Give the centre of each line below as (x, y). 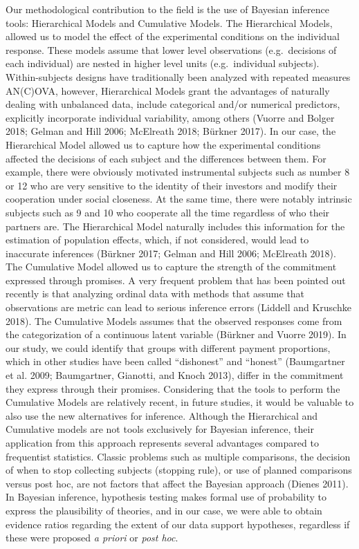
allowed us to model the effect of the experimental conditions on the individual (173, 36)
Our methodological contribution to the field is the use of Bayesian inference (167, 9)
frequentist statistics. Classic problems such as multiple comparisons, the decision (178, 456)
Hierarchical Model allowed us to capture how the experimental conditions (163, 144)
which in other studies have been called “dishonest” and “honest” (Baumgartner (175, 361)
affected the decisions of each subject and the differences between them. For (166, 158)
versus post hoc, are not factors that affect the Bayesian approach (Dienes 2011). (177, 483)
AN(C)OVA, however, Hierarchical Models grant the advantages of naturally (168, 90)
